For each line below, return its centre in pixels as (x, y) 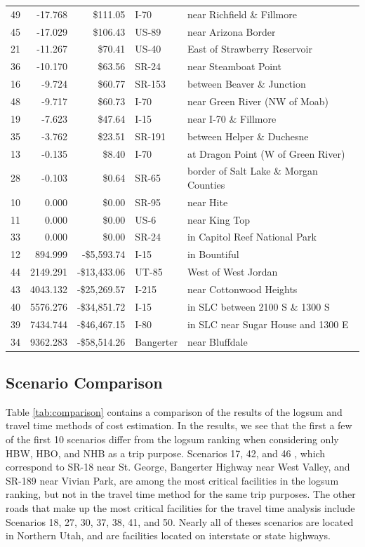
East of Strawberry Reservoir (250, 49)
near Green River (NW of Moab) (258, 101)
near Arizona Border (231, 31)
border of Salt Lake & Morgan (252, 171)
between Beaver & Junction (246, 84)
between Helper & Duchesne (248, 136)
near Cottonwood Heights (242, 289)
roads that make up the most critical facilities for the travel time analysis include (180, 507)
